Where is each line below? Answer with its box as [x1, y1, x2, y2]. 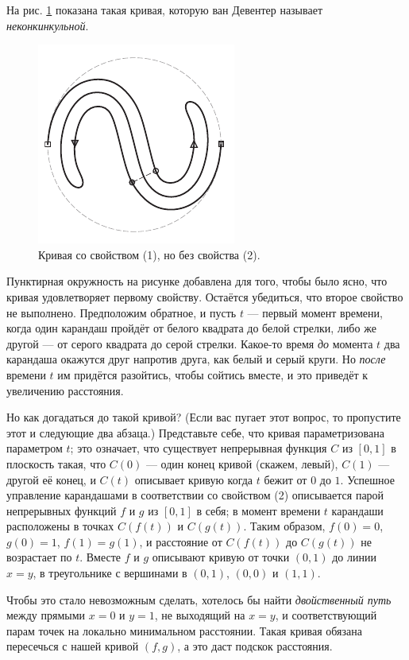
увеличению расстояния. [6, 382, 124, 398]
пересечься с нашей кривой [6, 638, 139, 654]
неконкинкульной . [6, 17, 89, 33]
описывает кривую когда [134, 471, 253, 487]
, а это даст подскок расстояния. [177, 638, 333, 654]
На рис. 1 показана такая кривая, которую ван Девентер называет [6, 2, 323, 17]
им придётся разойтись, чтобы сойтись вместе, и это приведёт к [57, 366, 368, 382]
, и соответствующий [275, 607, 377, 623]
